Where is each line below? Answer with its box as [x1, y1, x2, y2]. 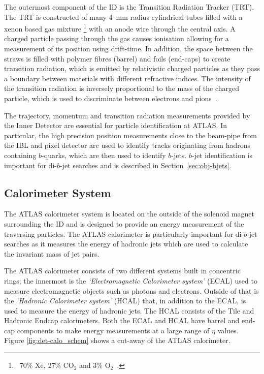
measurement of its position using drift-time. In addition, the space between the [4, 43, 253, 54]
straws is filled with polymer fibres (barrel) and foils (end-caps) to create [4, 53, 230, 64]
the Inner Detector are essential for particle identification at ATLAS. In [4, 120, 227, 131]
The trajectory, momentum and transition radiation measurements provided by [4, 110, 250, 120]
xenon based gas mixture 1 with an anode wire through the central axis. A [4, 22, 236, 34]
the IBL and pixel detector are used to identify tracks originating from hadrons [4, 140, 251, 150]
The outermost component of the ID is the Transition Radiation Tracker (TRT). [4, 2, 254, 12]
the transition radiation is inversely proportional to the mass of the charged [4, 83, 240, 93]
